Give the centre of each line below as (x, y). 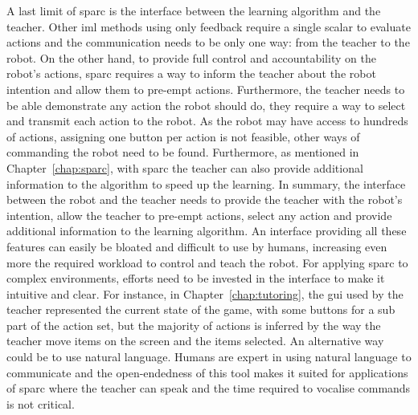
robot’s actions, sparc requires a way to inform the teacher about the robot (191, 73)
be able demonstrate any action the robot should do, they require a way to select (206, 105)
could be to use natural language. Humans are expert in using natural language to (209, 357)
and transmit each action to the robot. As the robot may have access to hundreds (207, 121)
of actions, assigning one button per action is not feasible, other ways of (183, 136)
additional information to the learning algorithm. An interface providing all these (207, 231)
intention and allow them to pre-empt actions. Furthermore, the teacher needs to (206, 89)
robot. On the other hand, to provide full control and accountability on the (191, 57)
